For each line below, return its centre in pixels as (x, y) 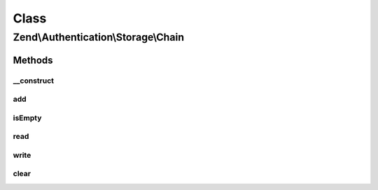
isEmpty (27, 118)
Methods (33, 60)
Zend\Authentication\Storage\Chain (99, 37)
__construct (34, 81)
